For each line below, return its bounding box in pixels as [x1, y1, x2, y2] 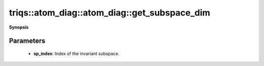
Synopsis [9, 24, 29, 30]
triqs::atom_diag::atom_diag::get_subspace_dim [9, 7, 210, 18]
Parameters [9, 37, 45, 45]
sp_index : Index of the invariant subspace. [33, 50, 120, 56]
